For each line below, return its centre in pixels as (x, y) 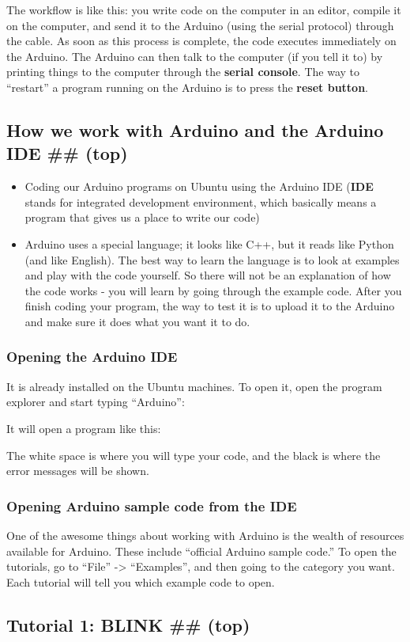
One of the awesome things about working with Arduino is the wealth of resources (205, 535)
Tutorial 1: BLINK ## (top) (128, 624)
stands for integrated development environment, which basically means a (201, 201)
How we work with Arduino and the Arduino (195, 129)
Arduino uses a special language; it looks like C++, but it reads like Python (209, 243)
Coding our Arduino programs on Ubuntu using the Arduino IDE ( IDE (199, 186)
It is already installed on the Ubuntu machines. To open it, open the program (194, 386)
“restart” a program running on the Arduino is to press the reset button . (188, 87)
